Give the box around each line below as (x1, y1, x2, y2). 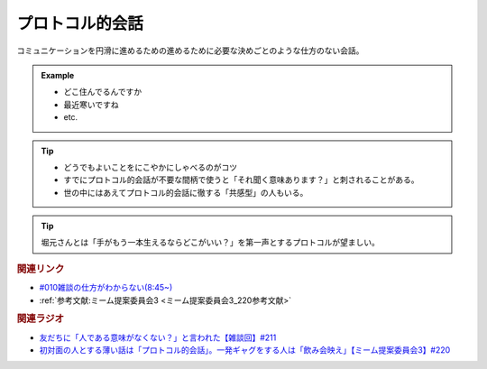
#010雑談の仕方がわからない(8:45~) (39, 282, 173, 293)
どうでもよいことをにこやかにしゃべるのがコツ (63, 161, 238, 172)
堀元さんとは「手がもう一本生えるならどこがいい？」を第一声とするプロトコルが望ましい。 (41, 237, 381, 248)
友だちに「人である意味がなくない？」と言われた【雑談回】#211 (39, 332, 277, 343)
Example (41, 69, 75, 80)
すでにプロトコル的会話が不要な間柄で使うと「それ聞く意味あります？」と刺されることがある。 (63, 174, 419, 185)
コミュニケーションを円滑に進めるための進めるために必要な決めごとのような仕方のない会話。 (16, 45, 364, 56)
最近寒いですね (63, 99, 119, 110)
